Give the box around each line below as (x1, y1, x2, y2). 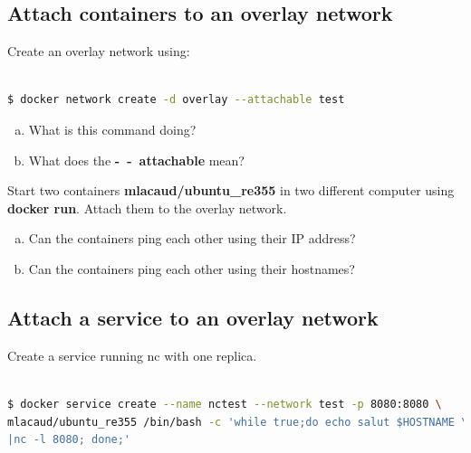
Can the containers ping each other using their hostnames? (28, 259, 355, 278)
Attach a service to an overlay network (7, 303, 379, 331)
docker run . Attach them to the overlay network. (7, 198, 287, 217)
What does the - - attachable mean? (28, 150, 245, 169)
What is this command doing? (28, 119, 197, 138)
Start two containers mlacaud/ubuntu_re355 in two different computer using (7, 181, 455, 200)
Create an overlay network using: (7, 42, 190, 61)
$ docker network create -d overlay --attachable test (7, 93, 345, 107)
